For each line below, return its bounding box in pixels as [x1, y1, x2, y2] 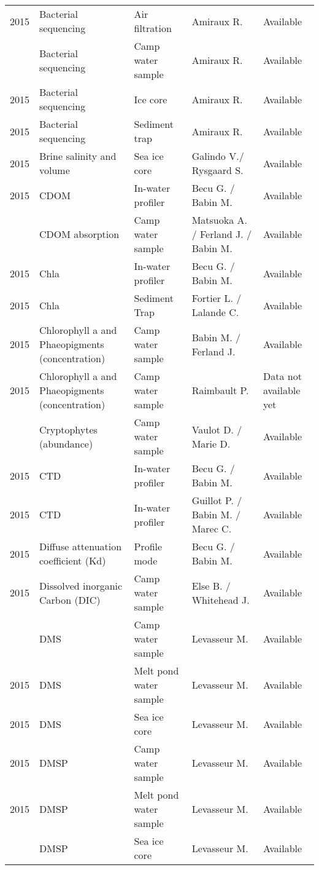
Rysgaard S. [191, 163, 244, 177]
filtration [134, 21, 172, 35]
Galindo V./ [191, 149, 244, 163]
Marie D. [191, 436, 231, 451]
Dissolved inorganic [39, 578, 123, 593]
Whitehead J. [191, 592, 250, 607]
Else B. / [191, 578, 231, 593]
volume [39, 163, 70, 177]
